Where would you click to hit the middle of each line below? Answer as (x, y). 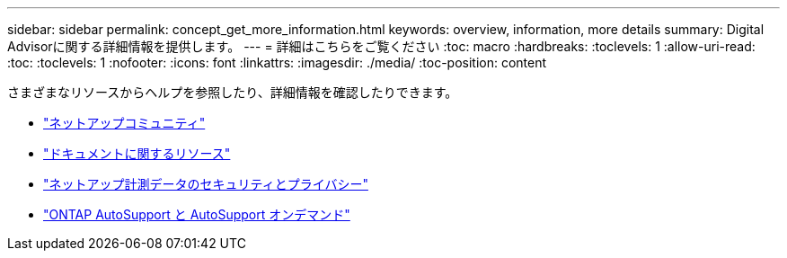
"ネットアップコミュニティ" (124, 123)
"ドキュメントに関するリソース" (137, 153)
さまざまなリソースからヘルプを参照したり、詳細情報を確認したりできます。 (233, 92)
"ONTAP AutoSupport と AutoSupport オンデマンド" (197, 214)
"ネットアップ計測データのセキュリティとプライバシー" (206, 184)
